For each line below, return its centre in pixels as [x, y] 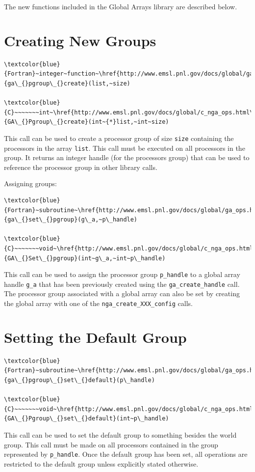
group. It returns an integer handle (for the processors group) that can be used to [127, 157]
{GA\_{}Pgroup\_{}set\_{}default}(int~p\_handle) [87, 419]
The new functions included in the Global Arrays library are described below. [121, 6]
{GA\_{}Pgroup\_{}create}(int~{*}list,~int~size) [87, 122]
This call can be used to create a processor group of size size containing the [119, 138]
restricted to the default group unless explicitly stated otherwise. [101, 463]
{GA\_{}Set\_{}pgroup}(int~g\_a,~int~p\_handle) [85, 258]
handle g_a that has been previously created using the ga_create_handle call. [122, 284]
